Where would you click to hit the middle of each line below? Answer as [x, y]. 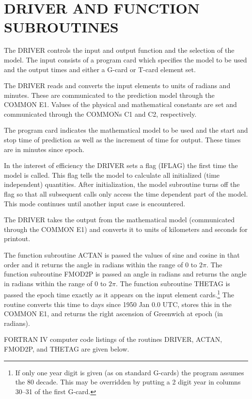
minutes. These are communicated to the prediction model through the [109, 95]
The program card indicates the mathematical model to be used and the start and [126, 130]
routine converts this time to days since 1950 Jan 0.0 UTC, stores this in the [118, 304]
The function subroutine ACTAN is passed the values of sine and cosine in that [122, 255]
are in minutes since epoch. [44, 149]
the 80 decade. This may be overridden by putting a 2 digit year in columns [128, 382]
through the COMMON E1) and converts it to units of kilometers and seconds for [126, 229]
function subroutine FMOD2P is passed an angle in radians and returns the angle [125, 274]
